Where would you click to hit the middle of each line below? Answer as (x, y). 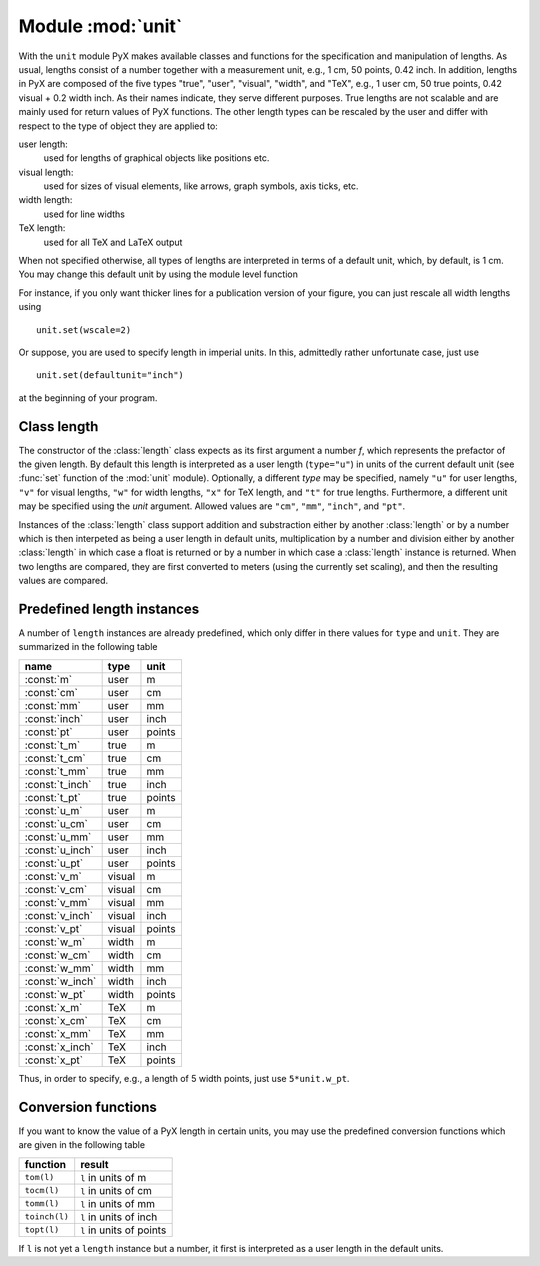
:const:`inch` (54, 718)
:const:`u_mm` (58, 837)
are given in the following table (81, 1145)
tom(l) (39, 1177)
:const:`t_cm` (55, 758)
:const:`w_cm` (57, 955)
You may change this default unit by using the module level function (158, 274)
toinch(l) (47, 1216)
